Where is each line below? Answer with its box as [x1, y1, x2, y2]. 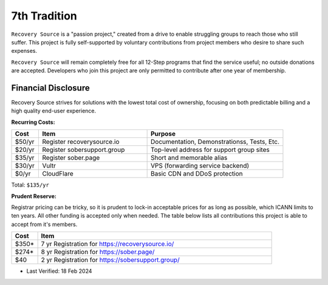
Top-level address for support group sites [151, 146, 270, 154]
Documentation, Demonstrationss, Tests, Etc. [151, 137, 279, 146]
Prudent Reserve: [11, 192, 57, 200]
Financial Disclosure [11, 83, 91, 93]
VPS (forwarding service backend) [151, 162, 250, 170]
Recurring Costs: [11, 118, 55, 126]
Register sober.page [42, 154, 100, 162]
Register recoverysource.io [42, 137, 120, 146]
